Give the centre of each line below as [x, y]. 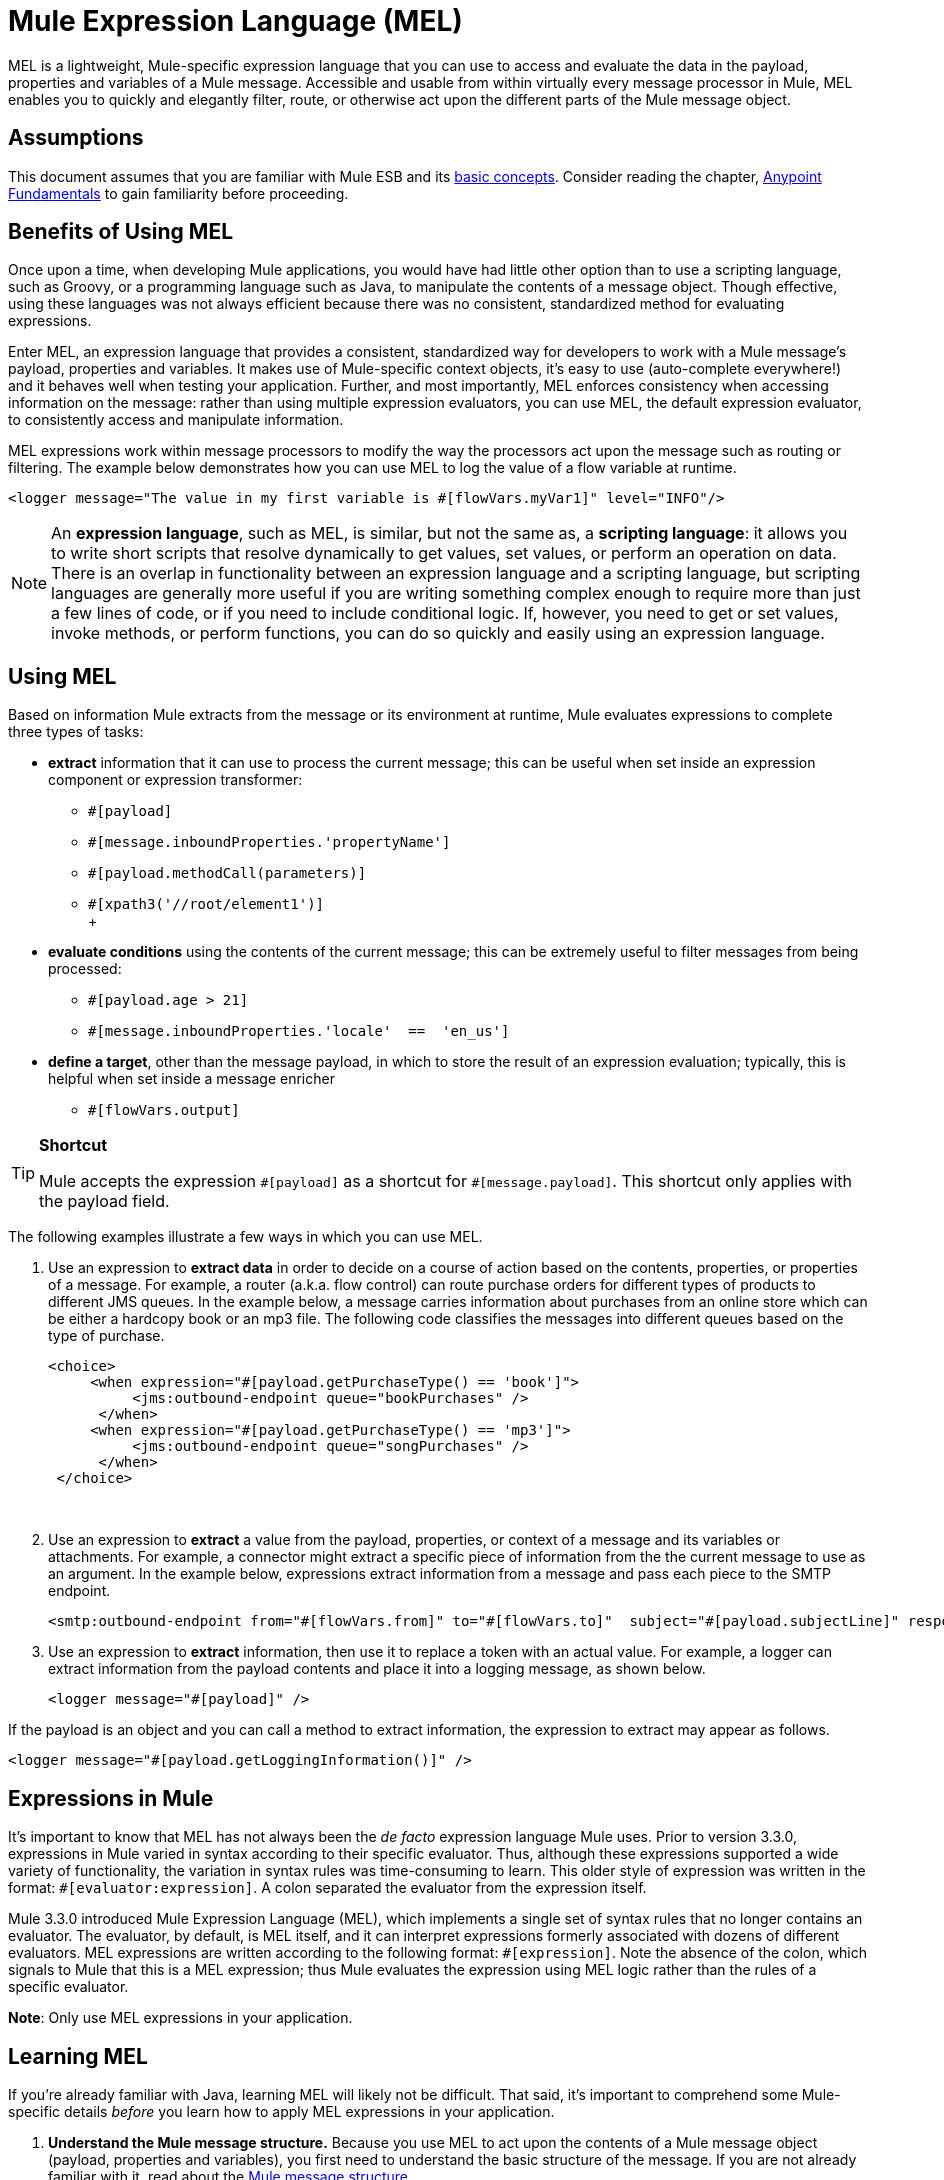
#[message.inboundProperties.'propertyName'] [269, 842]
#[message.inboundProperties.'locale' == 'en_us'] [299, 1031]
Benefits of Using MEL [121, 232]
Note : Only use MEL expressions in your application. [180, 2018]
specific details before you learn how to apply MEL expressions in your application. [281, 2111]
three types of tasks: [76, 732]
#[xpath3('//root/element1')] [206, 904]
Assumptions [76, 138]
